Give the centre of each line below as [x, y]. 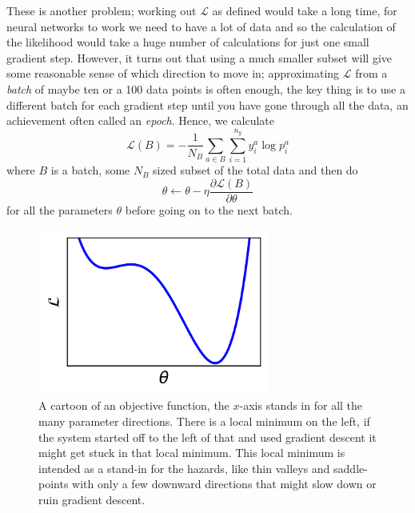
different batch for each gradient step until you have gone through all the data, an [207, 104]
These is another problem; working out [102, 10]
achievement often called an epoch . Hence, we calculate [141, 120]
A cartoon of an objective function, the [134, 405]
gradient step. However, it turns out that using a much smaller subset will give [200, 57]
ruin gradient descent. [92, 499]
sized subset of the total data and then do [255, 170]
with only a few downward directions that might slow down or [224, 484]
